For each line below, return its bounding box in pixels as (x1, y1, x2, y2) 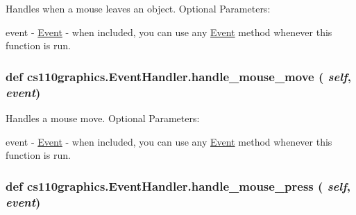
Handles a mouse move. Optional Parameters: (6, 110, 200, 125)
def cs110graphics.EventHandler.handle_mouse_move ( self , (6, 67, 351, 85)
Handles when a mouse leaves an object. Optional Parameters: (6, 1, 271, 15)
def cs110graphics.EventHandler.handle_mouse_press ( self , (6, 177, 350, 194)
